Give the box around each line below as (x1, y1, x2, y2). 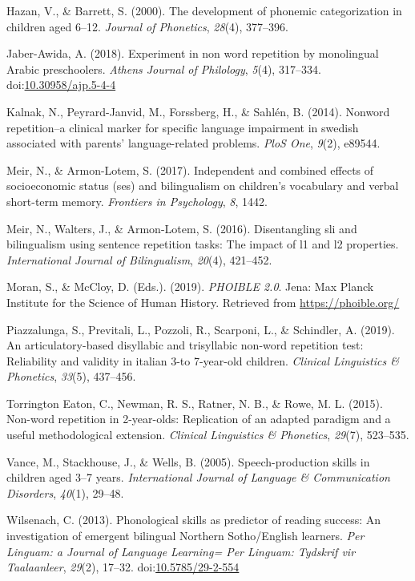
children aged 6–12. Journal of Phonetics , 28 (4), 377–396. (6, 18, 288, 34)
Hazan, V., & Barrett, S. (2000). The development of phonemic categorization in (6, 2, 402, 18)
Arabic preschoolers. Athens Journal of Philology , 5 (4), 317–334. (6, 60, 321, 77)
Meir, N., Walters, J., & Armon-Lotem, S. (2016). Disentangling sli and (6, 220, 357, 236)
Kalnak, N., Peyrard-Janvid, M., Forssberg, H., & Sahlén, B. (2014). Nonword (6, 103, 390, 119)
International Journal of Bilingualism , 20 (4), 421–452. (6, 251, 272, 268)
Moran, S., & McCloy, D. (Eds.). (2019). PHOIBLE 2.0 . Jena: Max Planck (6, 278, 374, 295)
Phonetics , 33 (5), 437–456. (6, 368, 136, 385)
